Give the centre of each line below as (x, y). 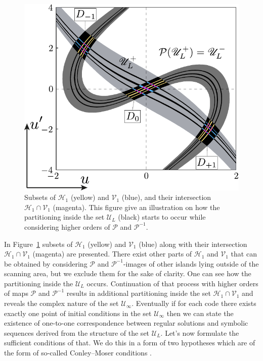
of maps (16, 293)
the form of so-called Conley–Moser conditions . (78, 353)
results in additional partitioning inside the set (139, 293)
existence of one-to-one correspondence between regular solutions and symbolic (126, 323)
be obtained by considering (46, 263)
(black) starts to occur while (162, 217)
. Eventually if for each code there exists (194, 303)
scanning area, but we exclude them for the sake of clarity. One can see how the (128, 273)
